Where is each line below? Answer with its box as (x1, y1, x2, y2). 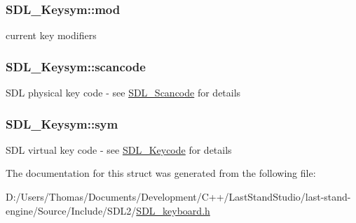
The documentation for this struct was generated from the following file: (6, 166, 316, 180)
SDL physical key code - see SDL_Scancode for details (6, 85, 241, 100)
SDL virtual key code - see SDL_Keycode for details (6, 142, 232, 157)
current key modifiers (6, 28, 97, 43)
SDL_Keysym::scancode (6, 57, 146, 75)
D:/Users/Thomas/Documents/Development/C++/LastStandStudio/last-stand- (6, 189, 351, 204)
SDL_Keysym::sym (6, 115, 118, 132)
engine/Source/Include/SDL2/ (6, 203, 137, 217)
